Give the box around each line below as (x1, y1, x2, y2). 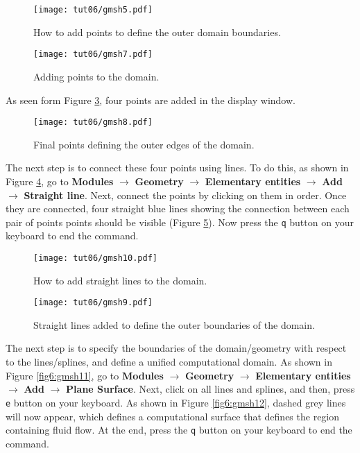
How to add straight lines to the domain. (33, 273, 207, 287)
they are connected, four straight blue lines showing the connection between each (6, 201, 350, 216)
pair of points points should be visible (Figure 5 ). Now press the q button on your (6, 214, 354, 229)
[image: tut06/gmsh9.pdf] (33, 298, 153, 308)
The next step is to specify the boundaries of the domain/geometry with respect (6, 341, 347, 355)
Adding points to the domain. (33, 69, 160, 83)
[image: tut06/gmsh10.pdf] (33, 253, 157, 263)
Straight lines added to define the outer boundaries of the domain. (33, 317, 315, 332)
